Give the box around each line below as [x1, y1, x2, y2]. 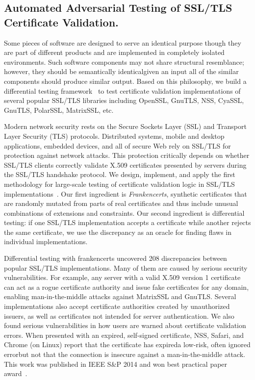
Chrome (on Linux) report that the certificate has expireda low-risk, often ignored [4, 339, 251, 350]
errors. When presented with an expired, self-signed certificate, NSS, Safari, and [4, 329, 244, 340]
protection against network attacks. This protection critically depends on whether [4, 150, 250, 160]
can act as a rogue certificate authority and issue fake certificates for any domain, [4, 281, 249, 292]
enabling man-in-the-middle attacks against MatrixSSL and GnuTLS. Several [4, 291, 236, 302]
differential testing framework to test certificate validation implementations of [4, 85, 241, 96]
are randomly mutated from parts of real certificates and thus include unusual [4, 198, 238, 208]
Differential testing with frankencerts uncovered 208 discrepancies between [4, 253, 227, 263]
